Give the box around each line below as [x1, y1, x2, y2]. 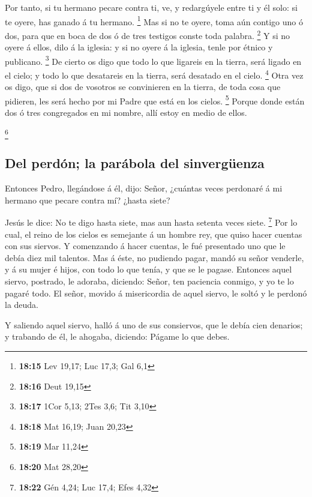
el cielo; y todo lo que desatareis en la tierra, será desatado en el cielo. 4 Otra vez [5, 67, 304, 81]
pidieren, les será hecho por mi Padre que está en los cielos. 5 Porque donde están [5, 92, 305, 107]
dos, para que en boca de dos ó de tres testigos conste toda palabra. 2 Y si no [5, 27, 290, 41]
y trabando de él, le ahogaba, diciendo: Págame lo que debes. [5, 330, 230, 343]
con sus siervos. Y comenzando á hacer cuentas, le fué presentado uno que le [5, 239, 286, 252]
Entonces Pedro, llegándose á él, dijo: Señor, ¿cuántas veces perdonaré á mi [5, 182, 283, 194]
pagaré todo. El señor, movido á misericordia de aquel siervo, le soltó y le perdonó [5, 286, 307, 299]
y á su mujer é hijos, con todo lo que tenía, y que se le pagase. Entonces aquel [5, 263, 292, 276]
